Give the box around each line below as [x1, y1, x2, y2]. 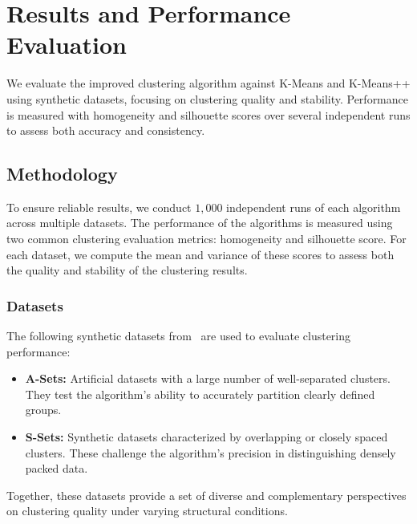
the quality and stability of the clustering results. [6, 262, 248, 278]
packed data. [25, 460, 88, 477]
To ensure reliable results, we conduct [6, 198, 192, 215]
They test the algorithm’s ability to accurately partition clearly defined [25, 385, 375, 402]
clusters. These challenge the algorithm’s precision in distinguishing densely [25, 444, 396, 461]
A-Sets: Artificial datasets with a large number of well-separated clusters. [25, 370, 391, 387]
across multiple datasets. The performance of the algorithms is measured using [6, 214, 393, 231]
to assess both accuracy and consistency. [6, 122, 205, 139]
